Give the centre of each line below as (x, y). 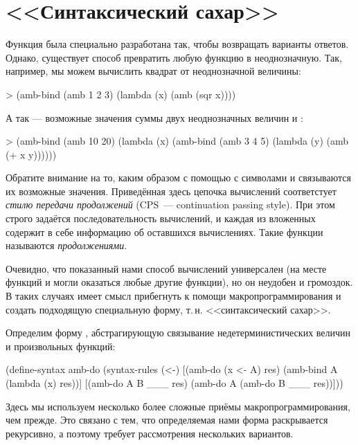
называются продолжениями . (66, 245)
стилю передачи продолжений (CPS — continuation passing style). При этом (170, 205)
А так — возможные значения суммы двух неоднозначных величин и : (154, 117)
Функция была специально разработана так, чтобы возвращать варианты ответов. (177, 44)
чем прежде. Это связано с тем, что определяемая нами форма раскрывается (167, 420)
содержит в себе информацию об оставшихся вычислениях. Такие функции (164, 231)
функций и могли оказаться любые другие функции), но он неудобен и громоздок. (179, 282)
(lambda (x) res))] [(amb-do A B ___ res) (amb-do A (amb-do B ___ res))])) (174, 383)
